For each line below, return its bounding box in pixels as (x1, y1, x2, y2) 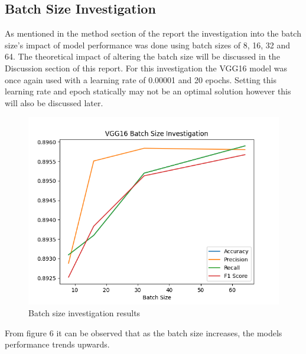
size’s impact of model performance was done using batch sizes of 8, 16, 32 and (5, 38, 291, 51)
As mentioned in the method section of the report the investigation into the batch (5, 27, 301, 40)
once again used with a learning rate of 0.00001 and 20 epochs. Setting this (5, 73, 276, 86)
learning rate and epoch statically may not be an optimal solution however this (5, 85, 291, 97)
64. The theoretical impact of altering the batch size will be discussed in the (5, 50, 280, 63)
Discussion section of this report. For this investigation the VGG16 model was (5, 61, 288, 74)
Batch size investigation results (28, 306, 141, 319)
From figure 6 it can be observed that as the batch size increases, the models (5, 326, 282, 339)
